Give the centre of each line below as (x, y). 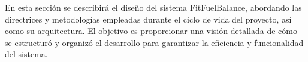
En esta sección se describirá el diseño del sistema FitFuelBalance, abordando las (153, 7)
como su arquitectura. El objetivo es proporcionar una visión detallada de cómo (151, 31)
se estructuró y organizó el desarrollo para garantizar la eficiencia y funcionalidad (154, 42)
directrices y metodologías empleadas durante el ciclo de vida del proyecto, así (148, 19)
